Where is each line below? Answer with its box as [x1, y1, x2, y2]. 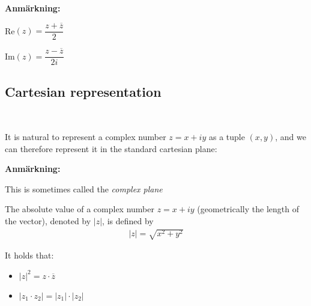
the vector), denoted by [5, 214, 91, 227]
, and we [275, 130, 306, 142]
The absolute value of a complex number [5, 203, 154, 215]
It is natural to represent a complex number [5, 130, 166, 142]
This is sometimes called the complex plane [5, 182, 163, 195]
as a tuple [208, 130, 245, 142]
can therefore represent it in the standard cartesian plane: [5, 142, 217, 155]
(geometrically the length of [197, 203, 299, 215]
